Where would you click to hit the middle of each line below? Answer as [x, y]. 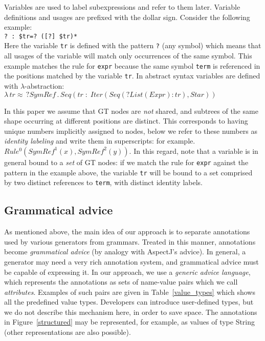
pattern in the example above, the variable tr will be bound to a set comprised [128, 172]
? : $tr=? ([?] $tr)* [41, 36]
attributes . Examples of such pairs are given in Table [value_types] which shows [130, 292]
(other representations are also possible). [68, 332]
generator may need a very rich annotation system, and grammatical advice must [131, 261]
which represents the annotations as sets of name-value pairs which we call [121, 282]
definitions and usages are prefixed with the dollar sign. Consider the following [127, 17]
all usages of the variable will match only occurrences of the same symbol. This [128, 56]
